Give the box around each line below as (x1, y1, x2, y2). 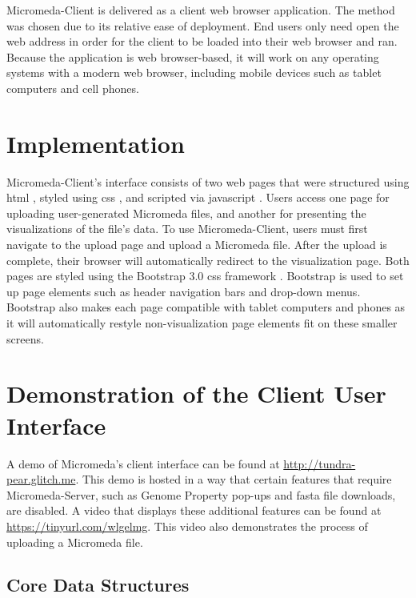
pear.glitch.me (6, 471, 76, 488)
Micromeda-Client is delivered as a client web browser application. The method (6, 2, 395, 18)
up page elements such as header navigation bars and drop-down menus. (6, 283, 361, 299)
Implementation (6, 126, 185, 159)
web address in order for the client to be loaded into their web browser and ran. (6, 33, 398, 50)
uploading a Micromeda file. (6, 533, 143, 550)
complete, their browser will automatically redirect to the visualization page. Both (6, 251, 410, 268)
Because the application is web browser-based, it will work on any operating (6, 48, 379, 65)
